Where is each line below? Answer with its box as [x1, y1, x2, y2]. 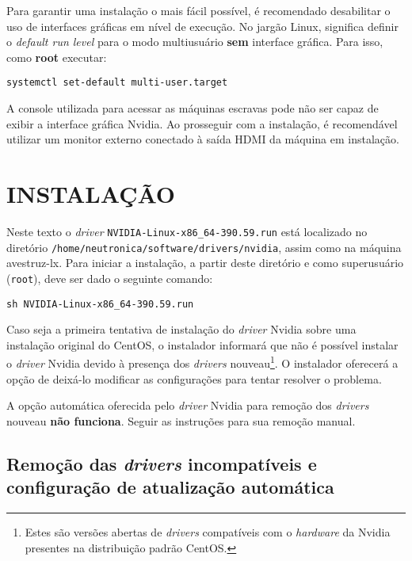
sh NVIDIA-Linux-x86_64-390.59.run [6, 298, 194, 310]
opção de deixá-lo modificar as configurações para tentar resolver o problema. [6, 370, 382, 387]
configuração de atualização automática [6, 475, 334, 499]
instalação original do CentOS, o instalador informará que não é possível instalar [6, 336, 399, 353]
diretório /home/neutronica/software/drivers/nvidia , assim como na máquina [6, 239, 402, 255]
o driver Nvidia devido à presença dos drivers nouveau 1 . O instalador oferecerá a [6, 353, 399, 371]
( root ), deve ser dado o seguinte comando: [6, 269, 213, 286]
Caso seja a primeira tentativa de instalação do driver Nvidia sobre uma [6, 321, 357, 338]
